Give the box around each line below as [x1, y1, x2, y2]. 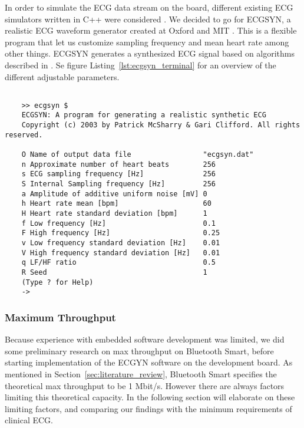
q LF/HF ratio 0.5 [21, 258, 216, 267]
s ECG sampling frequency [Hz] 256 [21, 170, 216, 179]
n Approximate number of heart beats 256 [21, 160, 216, 169]
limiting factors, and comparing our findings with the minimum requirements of [5, 402, 292, 414]
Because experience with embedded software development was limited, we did [5, 333, 285, 345]
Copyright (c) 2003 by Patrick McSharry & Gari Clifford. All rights [21, 121, 300, 130]
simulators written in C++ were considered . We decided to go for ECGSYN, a [5, 12, 291, 25]
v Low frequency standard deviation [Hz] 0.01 [21, 239, 220, 247]
